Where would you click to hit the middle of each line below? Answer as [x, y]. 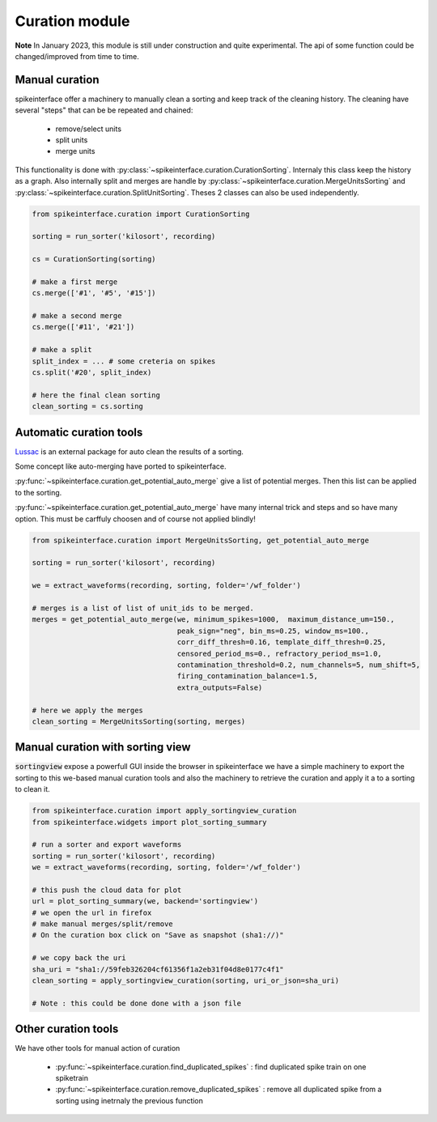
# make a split [62, 350]
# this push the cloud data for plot [107, 890]
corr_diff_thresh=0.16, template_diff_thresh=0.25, [282, 642]
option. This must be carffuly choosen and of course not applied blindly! [136, 519]
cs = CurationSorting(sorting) [94, 259]
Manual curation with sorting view [103, 748]
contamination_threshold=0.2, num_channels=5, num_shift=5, [299, 665]
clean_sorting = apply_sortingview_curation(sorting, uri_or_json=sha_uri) [186, 981]
